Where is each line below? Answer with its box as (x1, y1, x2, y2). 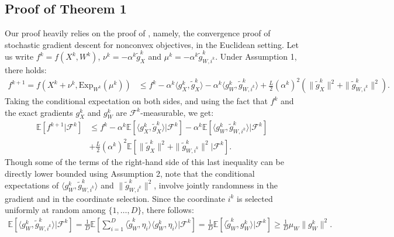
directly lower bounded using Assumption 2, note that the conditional (5, 167, 255, 179)
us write (5, 50, 34, 63)
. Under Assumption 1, (215, 50, 297, 63)
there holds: (5, 63, 47, 75)
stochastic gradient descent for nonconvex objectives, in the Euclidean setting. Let (5, 38, 299, 50)
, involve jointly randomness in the (154, 178, 278, 191)
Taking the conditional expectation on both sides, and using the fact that (5, 95, 268, 107)
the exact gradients (5, 106, 73, 118)
